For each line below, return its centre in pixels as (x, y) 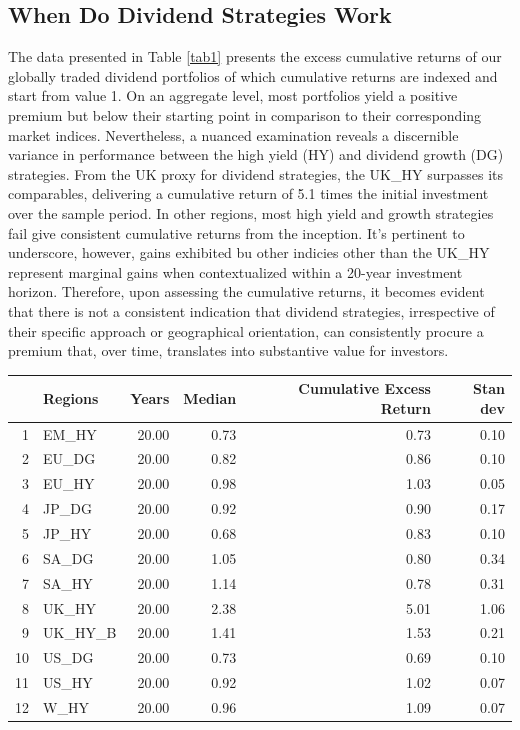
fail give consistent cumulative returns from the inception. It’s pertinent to (236, 232)
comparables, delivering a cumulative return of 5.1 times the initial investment (248, 193)
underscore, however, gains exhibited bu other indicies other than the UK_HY (249, 252)
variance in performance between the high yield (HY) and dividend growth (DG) (256, 154)
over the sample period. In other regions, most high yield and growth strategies (251, 212)
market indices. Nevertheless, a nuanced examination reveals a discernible (233, 134)
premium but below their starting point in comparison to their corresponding (245, 114)
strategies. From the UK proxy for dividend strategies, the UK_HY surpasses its (255, 173)
